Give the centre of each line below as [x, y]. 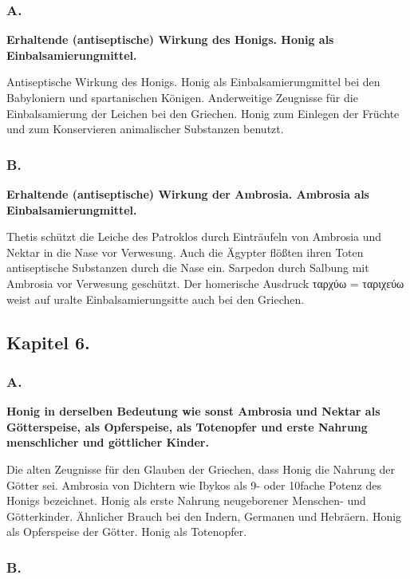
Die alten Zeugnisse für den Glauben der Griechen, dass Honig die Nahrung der [201, 469]
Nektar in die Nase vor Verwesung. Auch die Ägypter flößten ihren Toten [185, 252]
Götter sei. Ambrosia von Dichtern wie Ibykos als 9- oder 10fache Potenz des [194, 484]
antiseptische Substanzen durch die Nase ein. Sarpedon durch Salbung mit [188, 268]
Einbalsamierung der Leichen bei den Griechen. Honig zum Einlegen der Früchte [203, 113]
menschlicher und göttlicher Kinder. [108, 442]
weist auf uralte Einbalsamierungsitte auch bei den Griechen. [156, 299]
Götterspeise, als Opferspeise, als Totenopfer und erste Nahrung [187, 426]
